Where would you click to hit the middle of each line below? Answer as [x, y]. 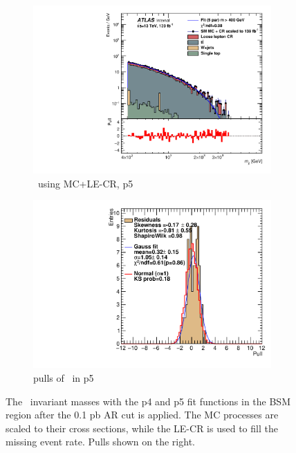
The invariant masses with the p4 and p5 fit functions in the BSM [148, 401]
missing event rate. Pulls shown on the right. [100, 442]
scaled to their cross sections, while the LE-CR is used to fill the [142, 428]
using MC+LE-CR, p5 [85, 183]
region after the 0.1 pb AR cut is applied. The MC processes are [142, 415]
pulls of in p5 [64, 378]
